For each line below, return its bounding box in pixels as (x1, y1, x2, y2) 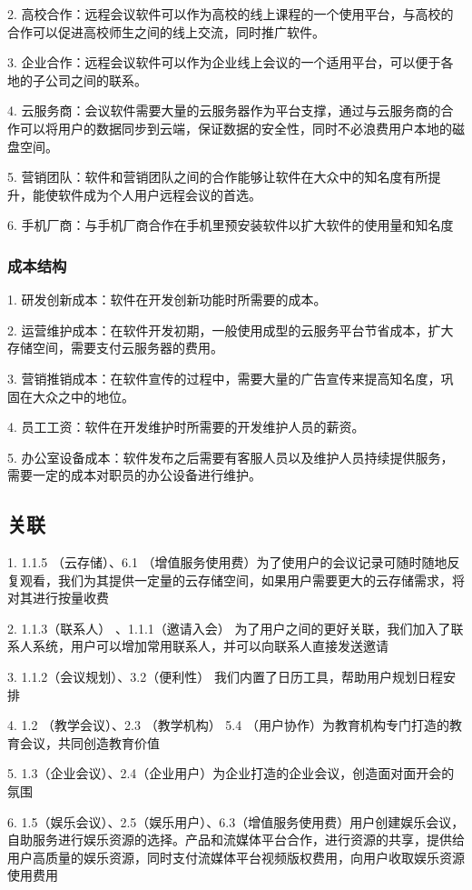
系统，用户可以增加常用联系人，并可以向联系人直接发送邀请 (32, 636, 388, 655)
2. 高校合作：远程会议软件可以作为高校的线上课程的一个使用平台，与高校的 (7, 5, 454, 23)
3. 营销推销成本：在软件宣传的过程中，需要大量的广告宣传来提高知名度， (7, 368, 441, 387)
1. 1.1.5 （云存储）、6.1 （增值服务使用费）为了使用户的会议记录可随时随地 (7, 553, 447, 572)
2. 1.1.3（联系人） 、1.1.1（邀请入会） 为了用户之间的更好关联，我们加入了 (7, 618, 451, 637)
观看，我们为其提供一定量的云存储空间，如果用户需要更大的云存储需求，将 (19, 570, 465, 589)
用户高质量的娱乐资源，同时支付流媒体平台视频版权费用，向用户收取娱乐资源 (7, 847, 465, 866)
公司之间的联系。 (44, 70, 147, 89)
